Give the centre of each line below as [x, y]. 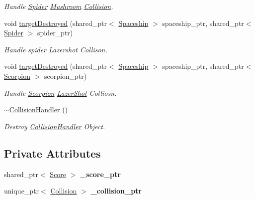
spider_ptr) [55, 33]
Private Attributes [52, 153]
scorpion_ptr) [65, 76]
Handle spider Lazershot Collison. [56, 49]
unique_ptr [22, 191]
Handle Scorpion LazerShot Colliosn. [60, 93]
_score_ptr [100, 174]
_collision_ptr [116, 191]
